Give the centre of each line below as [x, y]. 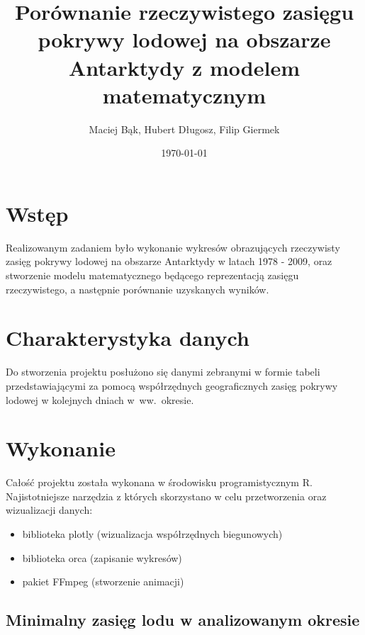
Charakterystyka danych [128, 338]
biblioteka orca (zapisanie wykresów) [102, 557]
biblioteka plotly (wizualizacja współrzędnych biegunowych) [152, 534]
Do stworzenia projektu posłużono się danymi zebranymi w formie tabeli [163, 372]
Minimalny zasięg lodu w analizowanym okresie [183, 620]
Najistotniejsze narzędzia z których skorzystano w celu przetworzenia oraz [166, 496]
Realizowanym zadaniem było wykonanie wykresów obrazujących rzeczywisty [173, 247]
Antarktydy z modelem [184, 67]
